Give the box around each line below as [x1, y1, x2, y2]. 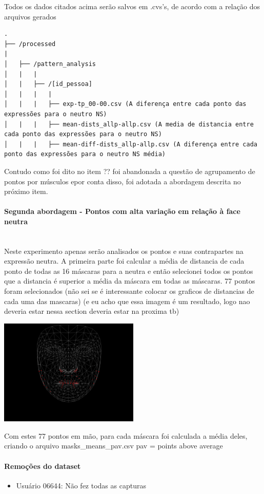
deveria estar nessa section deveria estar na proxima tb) [4, 306, 179, 316]
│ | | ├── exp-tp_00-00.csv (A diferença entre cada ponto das [4, 100, 247, 108]
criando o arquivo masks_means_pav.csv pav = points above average [4, 440, 223, 451]
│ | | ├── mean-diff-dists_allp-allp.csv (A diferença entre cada [4, 140, 257, 148]
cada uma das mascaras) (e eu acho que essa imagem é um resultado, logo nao [4, 295, 250, 306]
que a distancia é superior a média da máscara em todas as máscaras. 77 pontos [4, 275, 255, 286]
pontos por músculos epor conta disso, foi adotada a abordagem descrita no [4, 176, 241, 186]
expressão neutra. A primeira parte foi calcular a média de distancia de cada [4, 255, 245, 266]
